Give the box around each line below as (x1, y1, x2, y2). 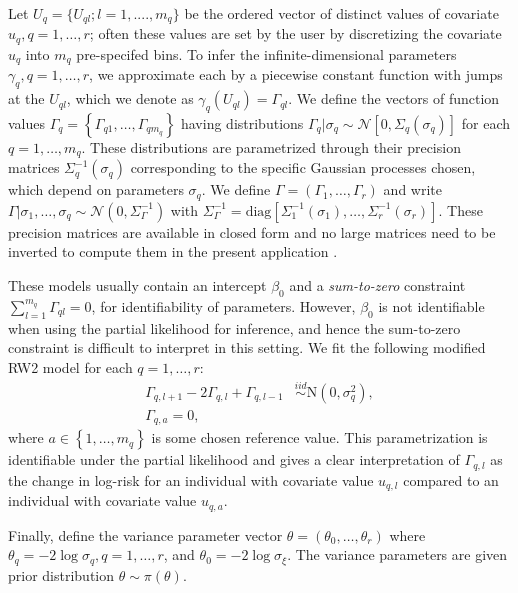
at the (8, 88, 45, 109)
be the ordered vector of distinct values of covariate (184, 3, 499, 23)
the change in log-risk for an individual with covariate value (8, 469, 374, 490)
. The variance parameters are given (287, 544, 508, 565)
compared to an (403, 469, 499, 490)
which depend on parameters (8, 179, 184, 200)
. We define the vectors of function (288, 88, 500, 109)
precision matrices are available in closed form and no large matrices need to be (8, 221, 496, 242)
